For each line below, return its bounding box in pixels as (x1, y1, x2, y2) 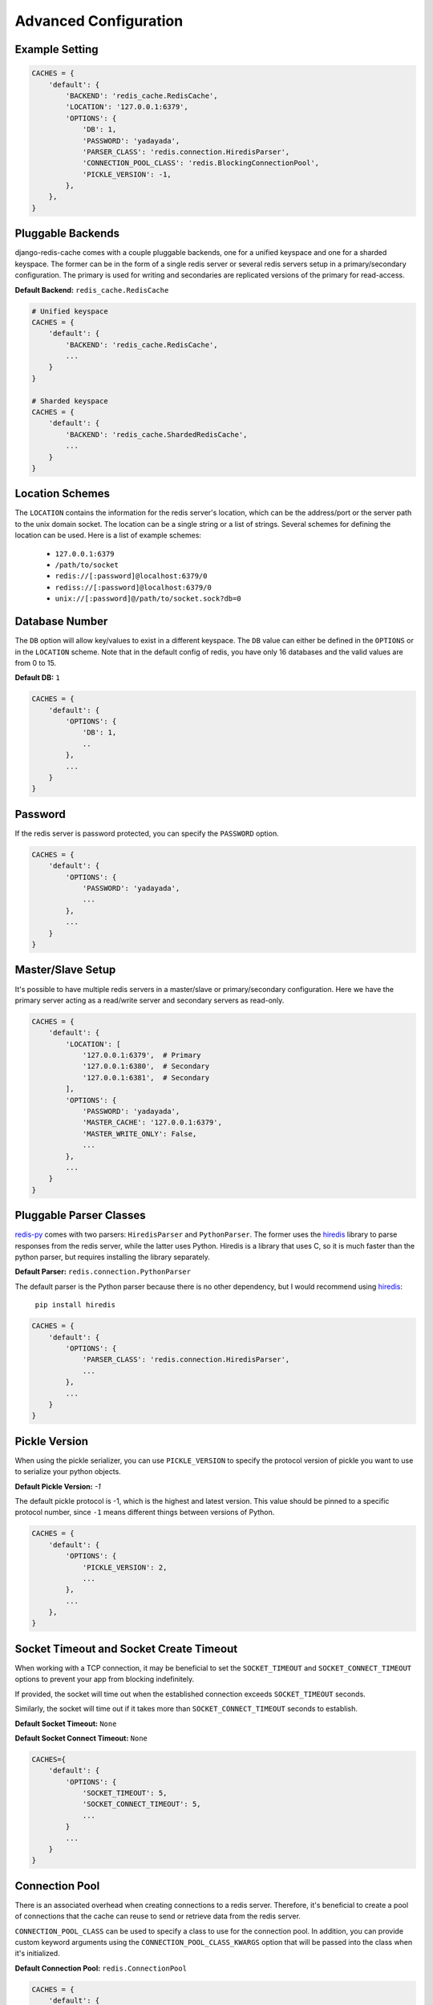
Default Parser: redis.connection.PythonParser (14, 1267, 192, 1277)
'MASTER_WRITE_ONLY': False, (82, 1129, 197, 1138)
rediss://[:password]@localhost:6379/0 (55, 582, 212, 592)
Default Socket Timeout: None (14, 1719, 117, 1728)
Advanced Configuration (14, 12, 184, 30)
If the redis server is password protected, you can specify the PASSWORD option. (14, 828, 280, 838)
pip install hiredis (34, 1300, 116, 1310)
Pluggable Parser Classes (14, 1209, 146, 1222)
